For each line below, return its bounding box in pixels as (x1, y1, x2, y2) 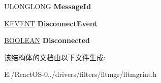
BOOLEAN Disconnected (4, 35, 90, 46)
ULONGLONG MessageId (4, 1, 91, 11)
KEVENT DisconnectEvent (4, 18, 98, 28)
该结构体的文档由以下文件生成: (4, 52, 106, 62)
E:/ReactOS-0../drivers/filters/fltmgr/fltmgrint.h (4, 69, 157, 79)
